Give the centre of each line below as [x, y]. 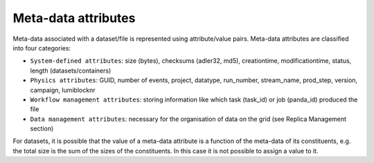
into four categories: [42, 48]
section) [42, 128]
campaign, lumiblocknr [63, 90]
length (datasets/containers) [71, 70]
